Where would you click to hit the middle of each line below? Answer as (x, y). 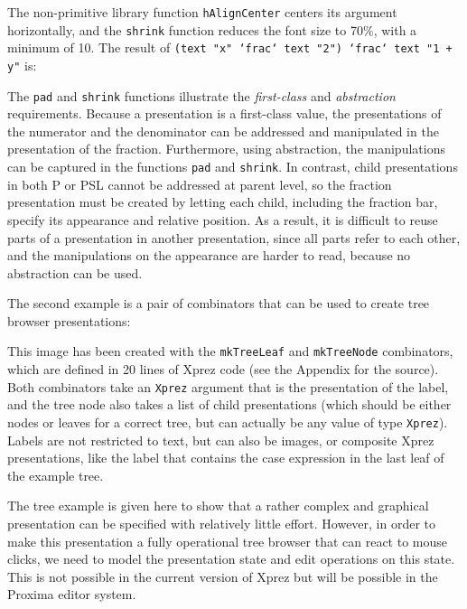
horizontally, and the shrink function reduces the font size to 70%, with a (212, 29)
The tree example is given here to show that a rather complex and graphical (218, 506)
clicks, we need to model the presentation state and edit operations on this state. (231, 559)
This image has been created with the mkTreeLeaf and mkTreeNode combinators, (230, 351)
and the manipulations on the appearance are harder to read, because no (209, 255)
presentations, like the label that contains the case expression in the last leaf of (226, 458)
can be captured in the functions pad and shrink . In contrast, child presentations (233, 167)
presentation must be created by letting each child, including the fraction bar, (223, 202)
